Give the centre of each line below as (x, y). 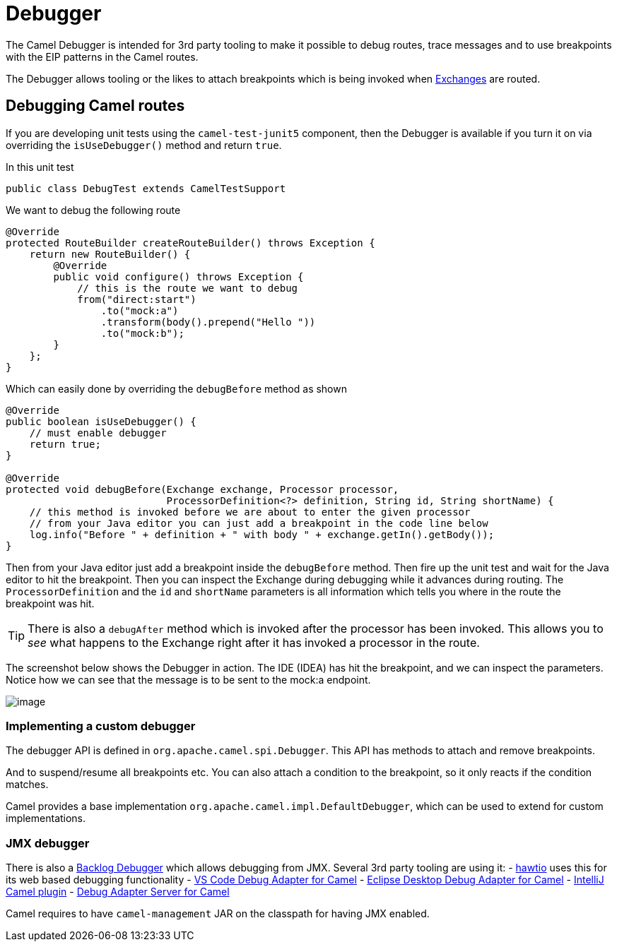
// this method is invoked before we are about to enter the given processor (250, 512)
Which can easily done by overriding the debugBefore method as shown (176, 388)
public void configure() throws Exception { (178, 276)
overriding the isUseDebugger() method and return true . (144, 145)
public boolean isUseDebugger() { (101, 421)
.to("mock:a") (140, 310)
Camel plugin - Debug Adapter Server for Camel (118, 892)
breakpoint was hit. (50, 603)
